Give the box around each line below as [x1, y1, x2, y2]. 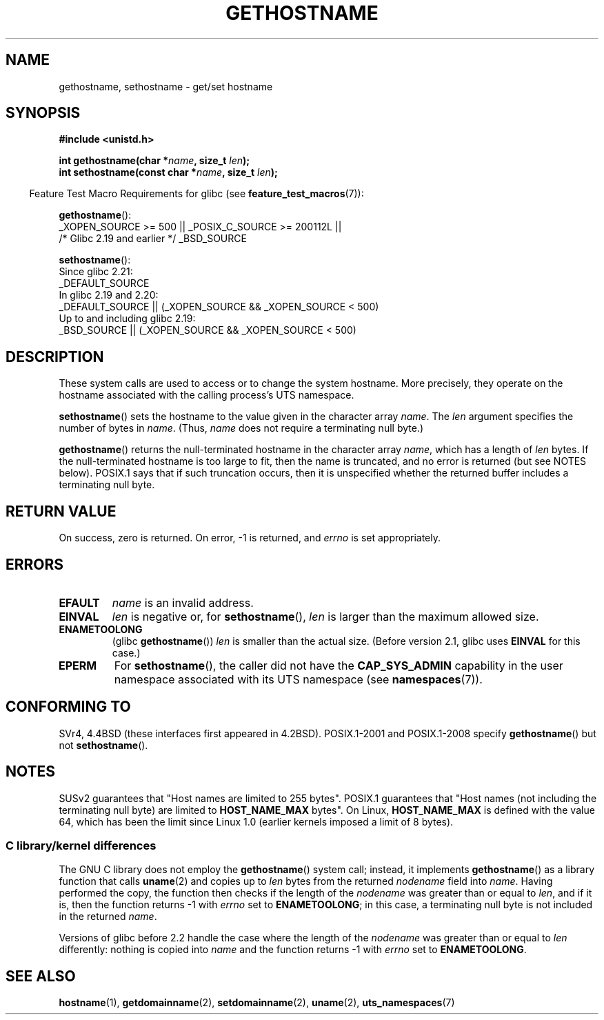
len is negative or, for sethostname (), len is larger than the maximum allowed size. [112, 609, 539, 623]
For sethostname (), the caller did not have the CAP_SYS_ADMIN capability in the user [114, 658, 563, 672]
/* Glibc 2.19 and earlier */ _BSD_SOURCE [59, 232, 247, 245]
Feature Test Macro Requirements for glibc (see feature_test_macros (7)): [29, 188, 364, 200]
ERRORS [6, 555, 64, 573]
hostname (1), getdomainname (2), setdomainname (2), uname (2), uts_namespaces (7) [59, 997, 455, 1009]
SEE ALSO [6, 967, 76, 985]
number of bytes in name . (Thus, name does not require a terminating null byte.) [59, 422, 424, 434]
